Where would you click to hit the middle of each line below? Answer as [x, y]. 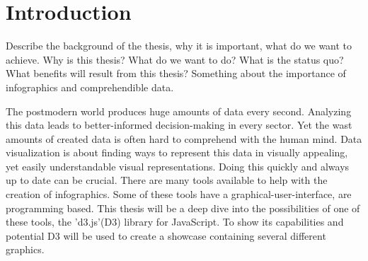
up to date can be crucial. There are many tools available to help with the [167, 180]
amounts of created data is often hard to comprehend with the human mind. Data [184, 138]
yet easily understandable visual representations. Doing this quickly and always [178, 166]
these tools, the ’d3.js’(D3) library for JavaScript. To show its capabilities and [175, 222]
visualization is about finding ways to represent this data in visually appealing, [177, 152]
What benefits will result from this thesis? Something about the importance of [176, 73]
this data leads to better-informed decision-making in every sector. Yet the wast [179, 125]
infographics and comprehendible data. [90, 87]
